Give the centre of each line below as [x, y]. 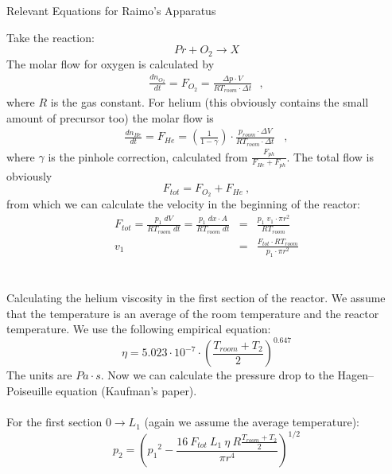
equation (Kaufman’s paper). [126, 390]
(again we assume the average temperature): [252, 422]
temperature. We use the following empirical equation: [139, 329]
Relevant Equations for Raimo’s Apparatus [111, 10]
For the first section [54, 422]
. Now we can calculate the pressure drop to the [217, 375]
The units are [39, 375]
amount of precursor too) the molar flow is [110, 117]
